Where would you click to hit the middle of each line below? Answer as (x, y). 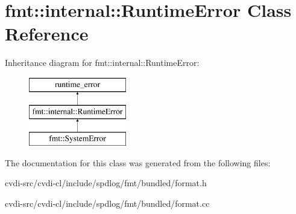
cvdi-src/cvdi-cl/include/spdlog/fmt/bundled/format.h (106, 183)
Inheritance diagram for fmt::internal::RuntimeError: (102, 63)
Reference (47, 34)
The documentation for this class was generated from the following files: (138, 162)
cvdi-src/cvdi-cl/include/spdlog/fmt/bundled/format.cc (107, 203)
